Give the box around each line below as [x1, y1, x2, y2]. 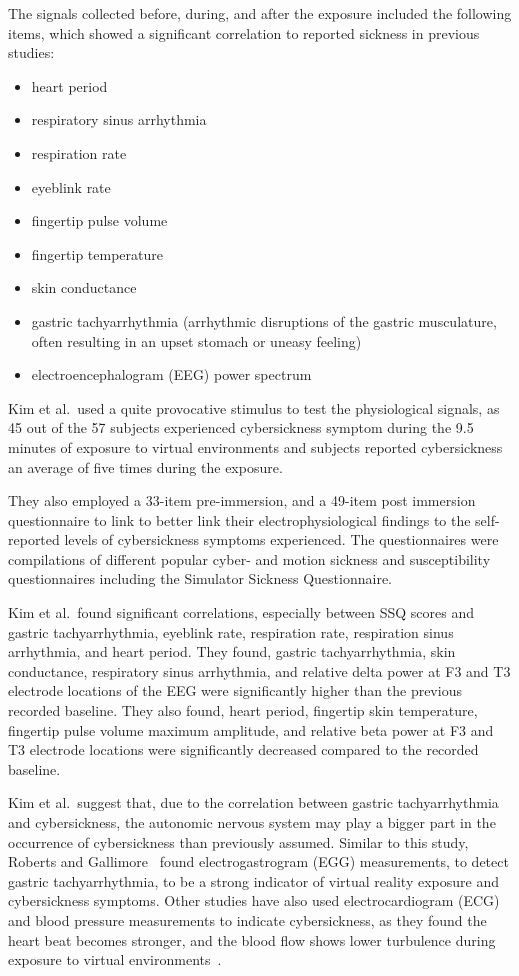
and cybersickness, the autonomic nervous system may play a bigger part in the [8, 812, 496, 832]
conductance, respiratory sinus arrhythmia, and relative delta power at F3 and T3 [8, 660, 511, 681]
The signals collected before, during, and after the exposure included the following [8, 3, 512, 23]
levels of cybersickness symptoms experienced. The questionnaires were [64, 529, 499, 550]
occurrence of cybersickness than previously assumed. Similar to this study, [8, 831, 469, 852]
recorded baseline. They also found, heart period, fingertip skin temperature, [8, 700, 478, 721]
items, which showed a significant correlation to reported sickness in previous [8, 22, 480, 43]
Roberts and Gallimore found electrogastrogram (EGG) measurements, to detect [8, 851, 509, 872]
